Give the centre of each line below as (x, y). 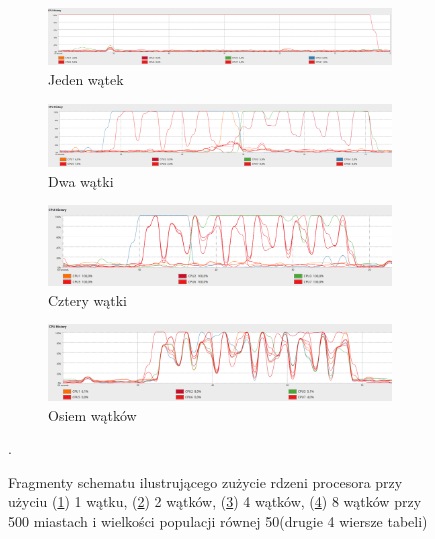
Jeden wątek (86, 79)
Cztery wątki (87, 299)
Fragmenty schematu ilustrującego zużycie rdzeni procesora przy (205, 481)
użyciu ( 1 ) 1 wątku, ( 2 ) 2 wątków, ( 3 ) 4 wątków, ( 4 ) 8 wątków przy (215, 501)
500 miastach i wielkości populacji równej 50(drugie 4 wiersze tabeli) (218, 521)
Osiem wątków (92, 414)
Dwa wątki (81, 180)
